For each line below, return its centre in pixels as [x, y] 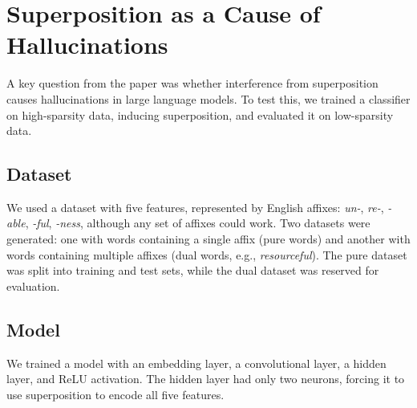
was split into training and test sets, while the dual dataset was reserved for [193, 270]
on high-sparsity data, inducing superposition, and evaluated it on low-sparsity [200, 114]
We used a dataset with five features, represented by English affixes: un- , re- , [195, 207]
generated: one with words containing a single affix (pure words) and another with [208, 239]
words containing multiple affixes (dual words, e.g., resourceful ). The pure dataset [207, 254]
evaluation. [33, 286]
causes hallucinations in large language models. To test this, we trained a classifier [208, 98]
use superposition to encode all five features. [115, 394]
